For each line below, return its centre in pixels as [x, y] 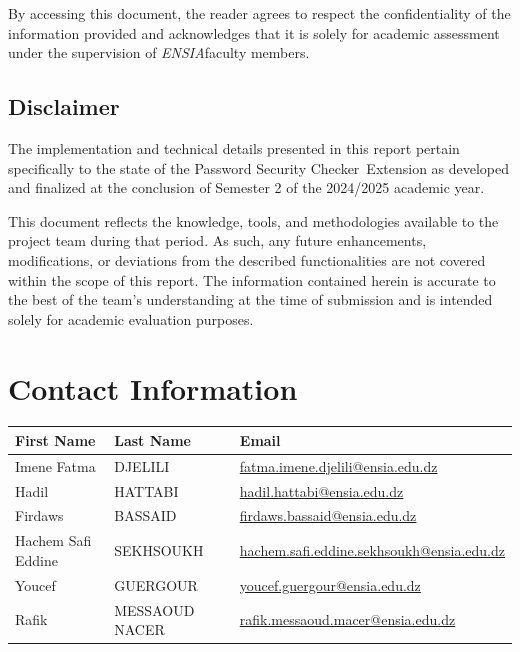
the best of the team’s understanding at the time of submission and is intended [250, 299]
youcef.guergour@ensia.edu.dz [330, 584]
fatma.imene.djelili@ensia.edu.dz [338, 465]
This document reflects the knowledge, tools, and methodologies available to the [253, 220]
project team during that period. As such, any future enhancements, [217, 240]
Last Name [152, 439]
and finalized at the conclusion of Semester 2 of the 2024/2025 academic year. [246, 187]
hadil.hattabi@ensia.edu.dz [321, 490]
